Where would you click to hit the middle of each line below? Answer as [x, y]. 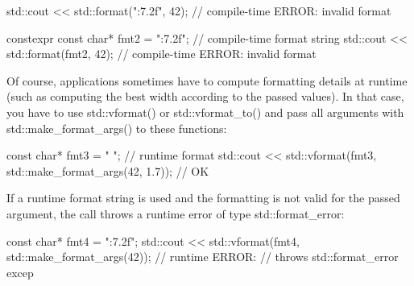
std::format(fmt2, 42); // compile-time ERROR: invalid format [161, 54]
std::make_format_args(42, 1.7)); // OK [108, 170]
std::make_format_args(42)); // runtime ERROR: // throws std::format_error [203, 257]
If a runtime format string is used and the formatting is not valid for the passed [203, 198]
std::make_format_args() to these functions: [117, 128]
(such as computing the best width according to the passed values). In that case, [205, 96]
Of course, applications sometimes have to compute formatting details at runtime [207, 80]
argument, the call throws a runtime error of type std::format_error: [176, 213]
